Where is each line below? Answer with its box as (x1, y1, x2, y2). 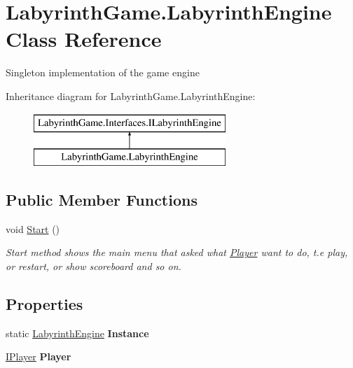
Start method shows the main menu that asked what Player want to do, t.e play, (6, 245, 348, 260)
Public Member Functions (6, 189, 198, 211)
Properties (6, 293, 83, 315)
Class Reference (6, 24, 162, 53)
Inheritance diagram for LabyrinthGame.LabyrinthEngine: (6, 88, 256, 103)
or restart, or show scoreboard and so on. (6, 259, 181, 274)
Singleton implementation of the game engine (6, 65, 200, 80)
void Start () (6, 221, 60, 236)
